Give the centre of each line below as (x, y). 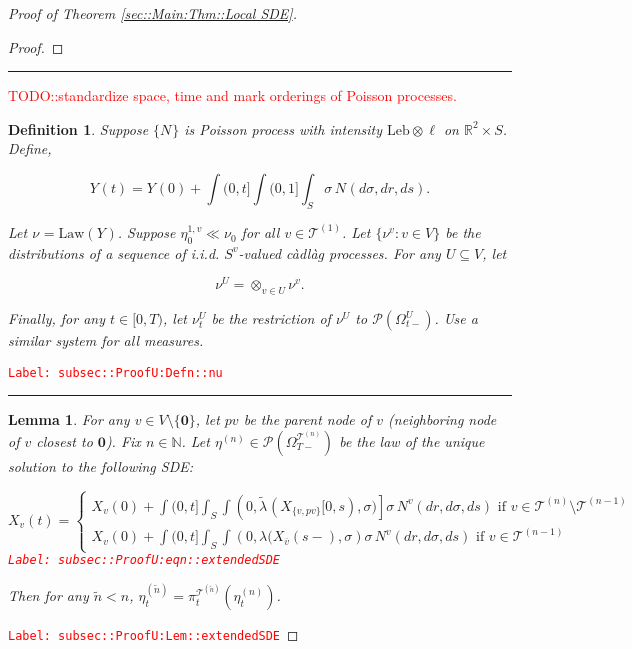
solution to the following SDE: (101, 465)
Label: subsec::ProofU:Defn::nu (115, 372)
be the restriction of (271, 318)
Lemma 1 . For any (69, 419)
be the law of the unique (412, 440)
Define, (30, 148)
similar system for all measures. (106, 340)
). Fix (123, 440)
